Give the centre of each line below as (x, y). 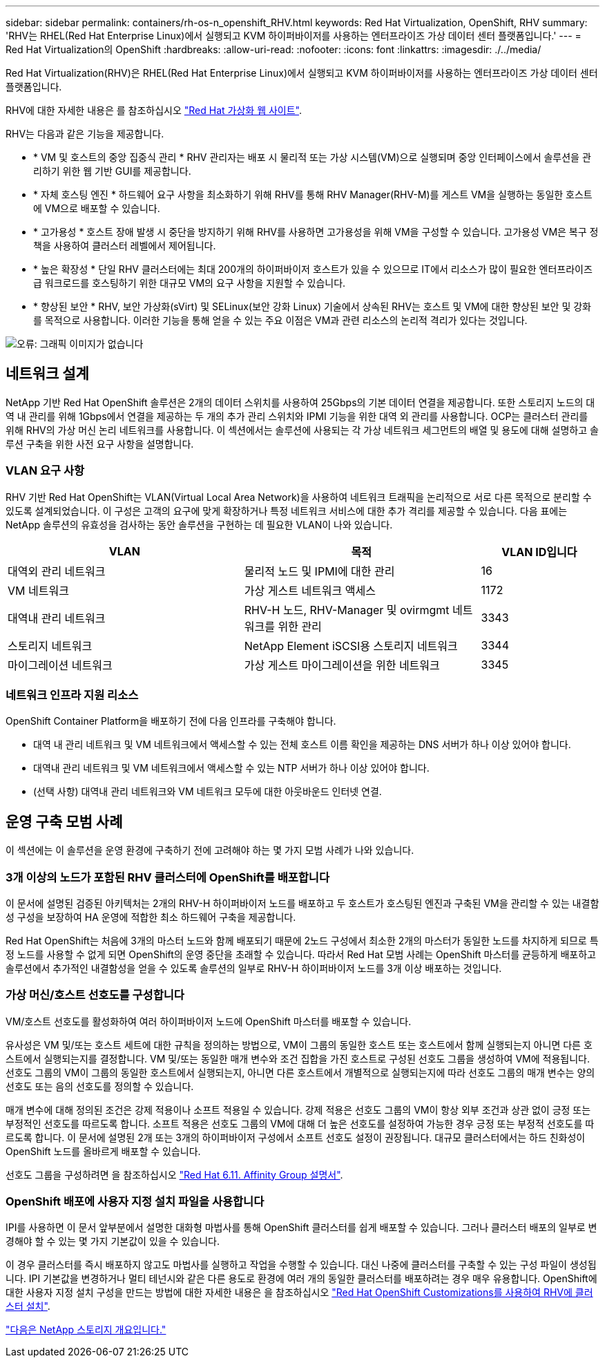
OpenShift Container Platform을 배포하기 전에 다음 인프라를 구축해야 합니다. (171, 721)
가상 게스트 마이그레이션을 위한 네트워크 (342, 665)
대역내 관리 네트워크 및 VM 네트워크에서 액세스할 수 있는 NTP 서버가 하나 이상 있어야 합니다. (231, 768)
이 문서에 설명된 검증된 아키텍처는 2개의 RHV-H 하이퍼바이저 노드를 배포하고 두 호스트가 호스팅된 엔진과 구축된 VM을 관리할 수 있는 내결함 (302, 903)
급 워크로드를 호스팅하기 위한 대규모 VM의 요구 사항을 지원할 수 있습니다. (190, 283)
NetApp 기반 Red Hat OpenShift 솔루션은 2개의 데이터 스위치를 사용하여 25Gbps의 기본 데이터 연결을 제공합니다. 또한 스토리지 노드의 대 (300, 402)
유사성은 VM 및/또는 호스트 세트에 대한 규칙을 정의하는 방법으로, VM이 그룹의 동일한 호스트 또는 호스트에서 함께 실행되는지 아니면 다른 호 (299, 1045)
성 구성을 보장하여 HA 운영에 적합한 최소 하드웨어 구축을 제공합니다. (151, 917)
